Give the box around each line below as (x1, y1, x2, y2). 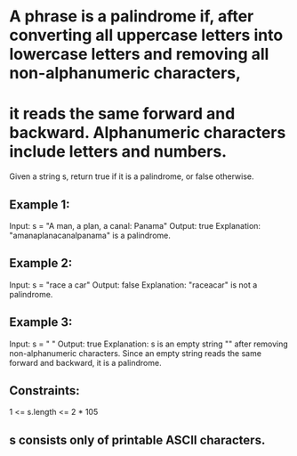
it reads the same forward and (9, 104, 236, 124)
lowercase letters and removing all (9, 45, 269, 64)
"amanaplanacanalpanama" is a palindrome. (9, 230, 172, 240)
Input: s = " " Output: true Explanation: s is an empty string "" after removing (9, 338, 289, 349)
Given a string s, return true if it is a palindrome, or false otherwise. (9, 171, 255, 182)
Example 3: (9, 314, 73, 330)
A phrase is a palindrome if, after (9, 6, 254, 27)
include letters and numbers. (9, 142, 228, 162)
